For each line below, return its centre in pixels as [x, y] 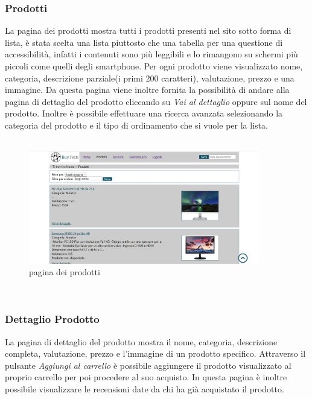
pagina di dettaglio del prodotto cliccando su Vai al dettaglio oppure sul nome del [156, 101]
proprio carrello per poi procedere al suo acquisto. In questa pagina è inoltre [146, 377]
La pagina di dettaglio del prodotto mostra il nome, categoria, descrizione [141, 341]
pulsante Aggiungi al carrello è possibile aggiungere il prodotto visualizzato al [148, 365]
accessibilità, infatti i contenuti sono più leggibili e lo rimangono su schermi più [151, 54]
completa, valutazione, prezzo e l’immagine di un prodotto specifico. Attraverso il [155, 353]
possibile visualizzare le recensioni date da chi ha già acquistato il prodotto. [145, 388]
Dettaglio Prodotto [52, 319]
